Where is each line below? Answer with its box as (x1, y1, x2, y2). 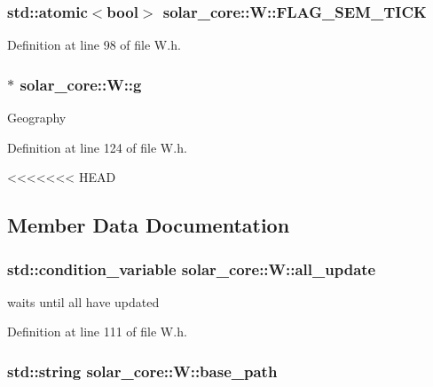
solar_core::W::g (20, 73, 142, 95)
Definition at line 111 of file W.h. (7, 322, 187, 341)
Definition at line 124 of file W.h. (7, 138, 187, 156)
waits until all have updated (7, 292, 160, 311)
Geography (7, 108, 67, 127)
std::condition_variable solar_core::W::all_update (7, 257, 376, 280)
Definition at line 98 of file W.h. (7, 36, 181, 54)
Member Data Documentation (7, 211, 290, 239)
